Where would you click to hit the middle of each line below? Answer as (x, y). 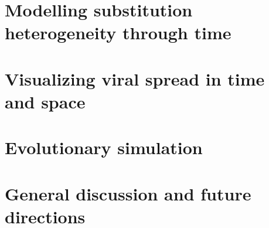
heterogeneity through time (118, 33)
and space (45, 101)
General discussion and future (128, 193)
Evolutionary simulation (104, 147)
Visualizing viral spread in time (135, 78)
